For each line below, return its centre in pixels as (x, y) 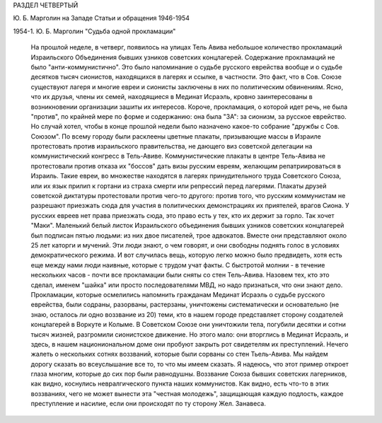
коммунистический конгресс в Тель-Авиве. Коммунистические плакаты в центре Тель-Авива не (178, 156)
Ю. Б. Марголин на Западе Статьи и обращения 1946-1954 (102, 18)
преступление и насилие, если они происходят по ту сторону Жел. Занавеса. (149, 404)
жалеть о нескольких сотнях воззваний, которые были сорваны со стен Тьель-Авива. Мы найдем (179, 354)
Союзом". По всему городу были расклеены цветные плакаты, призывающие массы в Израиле (176, 136)
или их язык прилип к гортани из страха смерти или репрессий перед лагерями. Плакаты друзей (179, 186)
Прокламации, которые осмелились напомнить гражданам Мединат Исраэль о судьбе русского (178, 294)
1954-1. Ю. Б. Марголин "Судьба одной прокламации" (94, 31)
